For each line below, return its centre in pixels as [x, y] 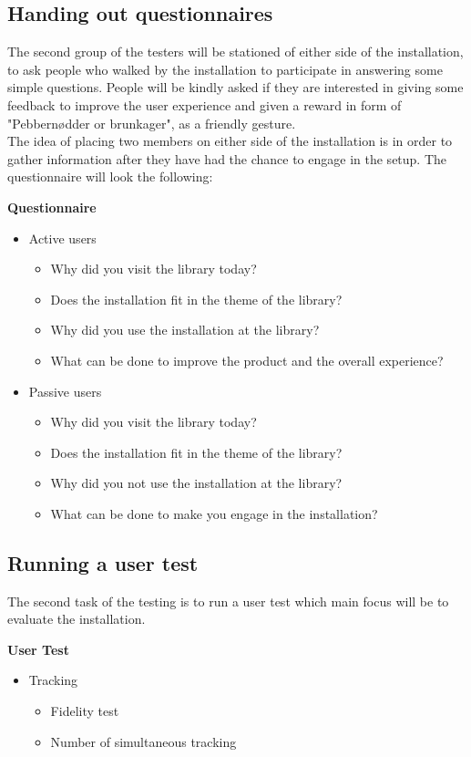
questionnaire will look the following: [110, 176]
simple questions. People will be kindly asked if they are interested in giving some [235, 87]
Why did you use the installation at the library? [185, 330]
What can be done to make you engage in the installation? [214, 513]
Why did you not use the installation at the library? [196, 483]
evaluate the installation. [77, 619]
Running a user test [103, 562]
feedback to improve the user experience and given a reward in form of [205, 104]
